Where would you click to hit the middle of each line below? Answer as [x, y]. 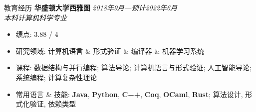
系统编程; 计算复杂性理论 [56, 77]
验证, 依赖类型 [53, 104]
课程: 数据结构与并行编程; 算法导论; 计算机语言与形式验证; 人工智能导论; [133, 67]
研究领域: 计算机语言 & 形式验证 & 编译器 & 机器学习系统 [110, 51]
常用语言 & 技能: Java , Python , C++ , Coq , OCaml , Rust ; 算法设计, [129, 94]
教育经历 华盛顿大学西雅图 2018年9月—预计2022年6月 [91, 7]
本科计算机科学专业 [35, 17]
